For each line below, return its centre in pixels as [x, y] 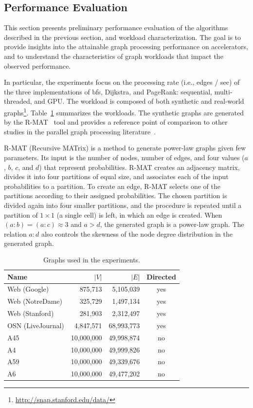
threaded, [18, 101]
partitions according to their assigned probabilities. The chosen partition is [116, 195]
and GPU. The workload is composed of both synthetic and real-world [139, 101]
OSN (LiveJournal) [36, 325]
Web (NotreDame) [35, 301]
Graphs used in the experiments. [92, 259]
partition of [21, 214]
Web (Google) [28, 289]
